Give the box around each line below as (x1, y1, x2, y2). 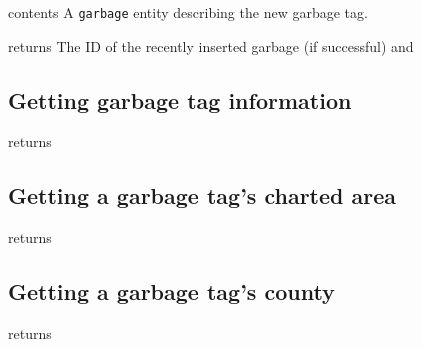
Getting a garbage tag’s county (8, 276, 335, 307)
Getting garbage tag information (8, 84, 352, 115)
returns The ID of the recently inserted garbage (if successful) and (8, 35, 414, 56)
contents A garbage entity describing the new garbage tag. (8, 2, 368, 22)
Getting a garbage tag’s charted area (8, 180, 397, 211)
